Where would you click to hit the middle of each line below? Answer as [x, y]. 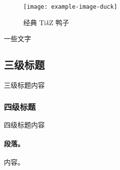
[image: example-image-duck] [70, 7]
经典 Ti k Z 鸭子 [46, 22]
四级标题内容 [24, 124]
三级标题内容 [24, 85]
